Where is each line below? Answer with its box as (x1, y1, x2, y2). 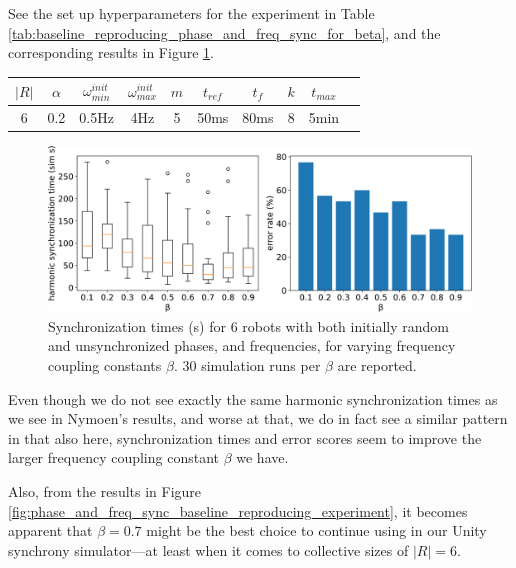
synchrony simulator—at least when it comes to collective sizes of (8, 539, 409, 560)
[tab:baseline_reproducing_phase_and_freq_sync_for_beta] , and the (8, 22, 441, 43)
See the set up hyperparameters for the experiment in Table (8, 3, 375, 23)
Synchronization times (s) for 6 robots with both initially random (48, 315, 450, 336)
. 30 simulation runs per (173, 355, 321, 376)
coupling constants (48, 355, 162, 376)
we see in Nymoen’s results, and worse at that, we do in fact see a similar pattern (8, 408, 508, 429)
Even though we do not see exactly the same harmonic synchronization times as (8, 388, 498, 409)
